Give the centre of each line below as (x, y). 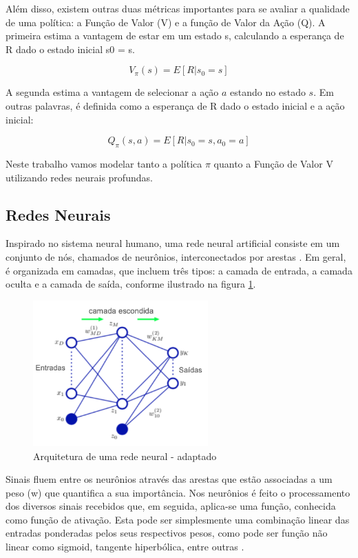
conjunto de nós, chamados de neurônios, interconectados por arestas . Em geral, (176, 256)
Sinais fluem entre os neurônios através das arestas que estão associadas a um (169, 479)
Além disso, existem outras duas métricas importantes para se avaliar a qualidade (178, 8)
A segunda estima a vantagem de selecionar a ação (112, 92)
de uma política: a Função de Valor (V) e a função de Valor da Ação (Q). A (166, 22)
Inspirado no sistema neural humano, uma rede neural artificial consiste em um (173, 243)
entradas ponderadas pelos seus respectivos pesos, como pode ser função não (167, 533)
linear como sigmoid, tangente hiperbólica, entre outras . (125, 547)
